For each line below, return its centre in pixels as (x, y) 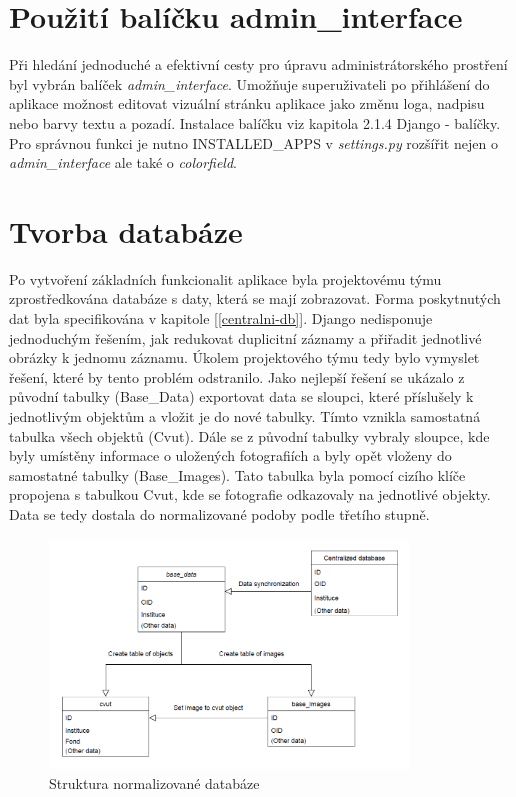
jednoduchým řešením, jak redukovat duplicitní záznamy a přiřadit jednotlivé (245, 337)
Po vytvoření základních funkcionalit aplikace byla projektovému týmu (225, 278)
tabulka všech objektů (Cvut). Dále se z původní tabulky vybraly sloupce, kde (249, 435)
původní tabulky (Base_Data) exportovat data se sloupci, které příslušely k (241, 396)
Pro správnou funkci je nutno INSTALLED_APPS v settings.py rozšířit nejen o (253, 142)
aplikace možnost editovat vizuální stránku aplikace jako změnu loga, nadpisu (247, 103)
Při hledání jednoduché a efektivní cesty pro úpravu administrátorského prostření (258, 64)
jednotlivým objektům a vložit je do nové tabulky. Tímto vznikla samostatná (245, 415)
